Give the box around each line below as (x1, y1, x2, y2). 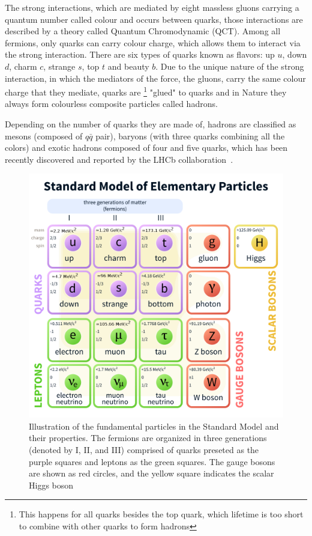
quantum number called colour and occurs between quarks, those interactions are (5, 13, 303, 25)
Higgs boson (29, 478, 74, 491)
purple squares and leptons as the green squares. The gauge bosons (29, 455, 275, 467)
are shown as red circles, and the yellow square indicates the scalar (29, 467, 274, 480)
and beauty (107, 59, 149, 72)
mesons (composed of (5, 129, 83, 142)
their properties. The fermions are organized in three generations (29, 431, 267, 444)
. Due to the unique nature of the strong (155, 59, 304, 72)
